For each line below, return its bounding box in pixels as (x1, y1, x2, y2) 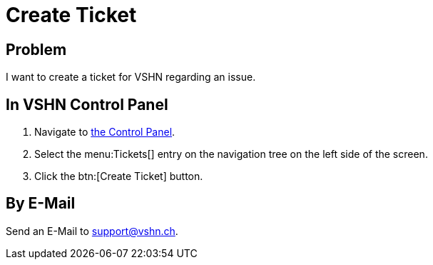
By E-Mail (6, 194, 76, 213)
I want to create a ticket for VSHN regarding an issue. (6, 71, 256, 84)
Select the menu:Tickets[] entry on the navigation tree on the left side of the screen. (34, 148, 428, 161)
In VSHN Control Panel (6, 95, 168, 114)
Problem (6, 40, 67, 59)
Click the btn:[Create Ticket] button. (34, 170, 203, 183)
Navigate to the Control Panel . (34, 126, 175, 139)
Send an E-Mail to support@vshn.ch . (6, 224, 178, 237)
